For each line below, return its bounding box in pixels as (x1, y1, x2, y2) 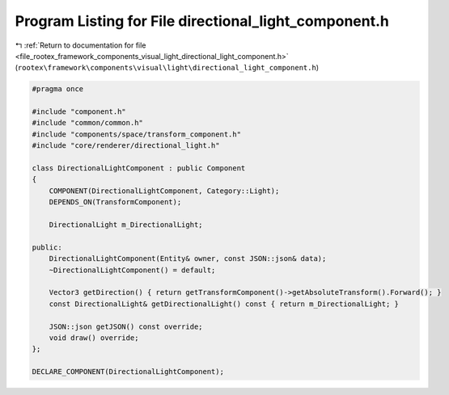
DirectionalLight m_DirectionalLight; (49, 221, 203, 229)
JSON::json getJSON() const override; (49, 321, 203, 331)
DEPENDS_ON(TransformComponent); (49, 198, 182, 207)
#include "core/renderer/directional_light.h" (32, 141, 220, 150)
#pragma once (32, 85, 84, 94)
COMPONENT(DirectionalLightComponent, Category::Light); (49, 186, 280, 195)
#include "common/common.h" (32, 118, 143, 128)
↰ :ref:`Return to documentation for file (15, 40, 146, 50)
